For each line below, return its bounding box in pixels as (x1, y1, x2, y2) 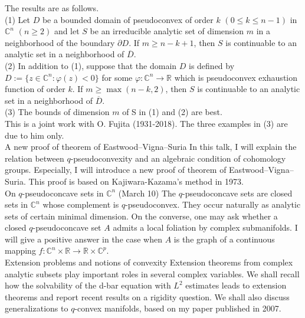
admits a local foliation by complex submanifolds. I (113, 221, 298, 234)
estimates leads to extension (185, 279, 287, 291)
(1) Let (5, 13, 30, 25)
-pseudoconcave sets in (22, 186, 104, 199)
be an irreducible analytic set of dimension (90, 25, 244, 37)
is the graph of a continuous (173, 232, 275, 245)
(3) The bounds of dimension (5, 106, 110, 118)
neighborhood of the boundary (5, 36, 115, 48)
